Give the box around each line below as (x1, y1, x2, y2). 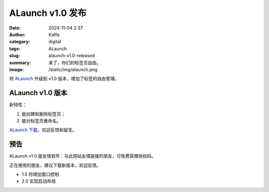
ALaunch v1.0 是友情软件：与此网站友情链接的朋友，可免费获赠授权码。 (9, 153, 156, 159)
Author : (9, 31, 26, 37)
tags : (9, 45, 20, 52)
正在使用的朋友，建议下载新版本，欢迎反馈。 (9, 162, 101, 168)
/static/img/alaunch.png (48, 66, 98, 72)
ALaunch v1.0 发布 (9, 7, 87, 18)
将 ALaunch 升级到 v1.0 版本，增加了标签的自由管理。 (9, 76, 120, 82)
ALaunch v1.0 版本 (9, 89, 67, 97)
